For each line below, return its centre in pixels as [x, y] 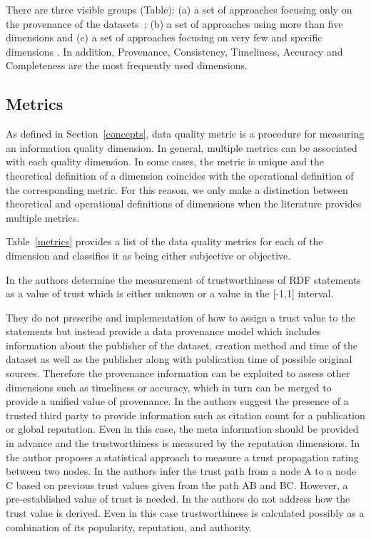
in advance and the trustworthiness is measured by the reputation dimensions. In [183, 443]
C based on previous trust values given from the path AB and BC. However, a [177, 484]
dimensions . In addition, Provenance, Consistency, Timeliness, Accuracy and [174, 51]
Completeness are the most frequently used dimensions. [127, 65]
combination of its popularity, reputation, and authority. [129, 527]
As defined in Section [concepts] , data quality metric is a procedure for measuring [185, 134]
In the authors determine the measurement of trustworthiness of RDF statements [183, 279]
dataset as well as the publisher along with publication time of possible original [179, 359]
